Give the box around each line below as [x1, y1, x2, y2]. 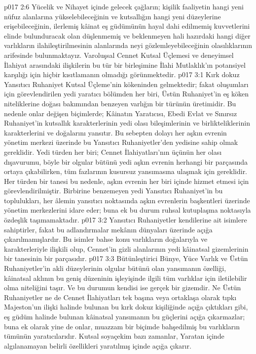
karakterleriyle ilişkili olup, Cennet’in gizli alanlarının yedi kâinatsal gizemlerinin [4, 243, 249, 254]
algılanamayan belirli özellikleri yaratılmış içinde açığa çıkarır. [4, 340, 191, 351]
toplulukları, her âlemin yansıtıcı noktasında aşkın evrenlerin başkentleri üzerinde [4, 195, 250, 205]
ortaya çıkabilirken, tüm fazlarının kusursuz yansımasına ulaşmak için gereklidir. [4, 166, 248, 177]
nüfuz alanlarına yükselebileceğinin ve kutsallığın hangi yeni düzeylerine [4, 11, 221, 21]
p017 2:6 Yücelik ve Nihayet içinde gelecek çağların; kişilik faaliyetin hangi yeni [4, 1, 244, 11]
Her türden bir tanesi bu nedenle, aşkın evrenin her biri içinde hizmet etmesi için [4, 176, 249, 186]
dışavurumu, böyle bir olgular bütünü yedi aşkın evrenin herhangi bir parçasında [4, 156, 248, 167]
